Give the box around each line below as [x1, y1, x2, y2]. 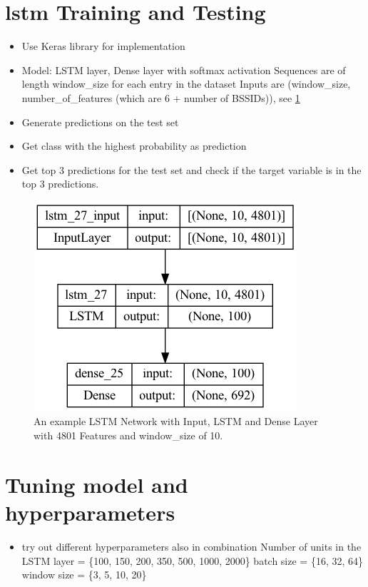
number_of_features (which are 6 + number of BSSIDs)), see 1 [21, 90, 300, 105]
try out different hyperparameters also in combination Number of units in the [21, 538, 362, 553]
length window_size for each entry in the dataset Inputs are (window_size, [21, 76, 351, 91]
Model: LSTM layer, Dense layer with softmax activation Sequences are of [21, 62, 346, 77]
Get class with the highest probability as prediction [21, 138, 247, 153]
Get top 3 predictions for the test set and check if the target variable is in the [21, 162, 362, 177]
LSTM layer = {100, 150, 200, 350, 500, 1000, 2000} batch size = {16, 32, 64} [21, 553, 364, 568]
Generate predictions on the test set [21, 114, 179, 129]
